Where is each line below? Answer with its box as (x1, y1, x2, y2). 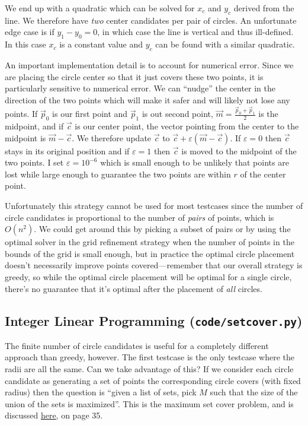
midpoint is (5, 131, 46, 144)
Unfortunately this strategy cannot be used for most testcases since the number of (5, 199, 303, 211)
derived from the (233, 2, 294, 14)
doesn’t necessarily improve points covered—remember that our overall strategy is (5, 259, 303, 271)
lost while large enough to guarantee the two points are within (5, 167, 231, 180)
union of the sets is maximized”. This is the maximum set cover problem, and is (5, 397, 294, 410)
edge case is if (5, 26, 54, 38)
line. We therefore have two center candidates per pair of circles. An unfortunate (5, 14, 297, 26)
